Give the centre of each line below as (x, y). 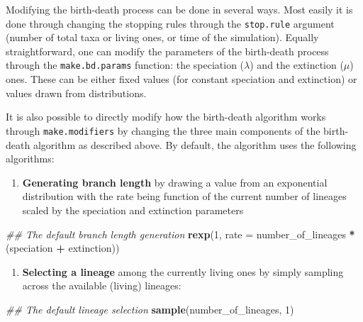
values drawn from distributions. (76, 93)
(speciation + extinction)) (63, 248)
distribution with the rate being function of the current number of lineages (184, 196)
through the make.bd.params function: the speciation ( (125, 65)
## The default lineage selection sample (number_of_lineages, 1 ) (150, 309)
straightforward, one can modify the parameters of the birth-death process (167, 51)
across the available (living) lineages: (102, 285)
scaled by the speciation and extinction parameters (133, 210)
